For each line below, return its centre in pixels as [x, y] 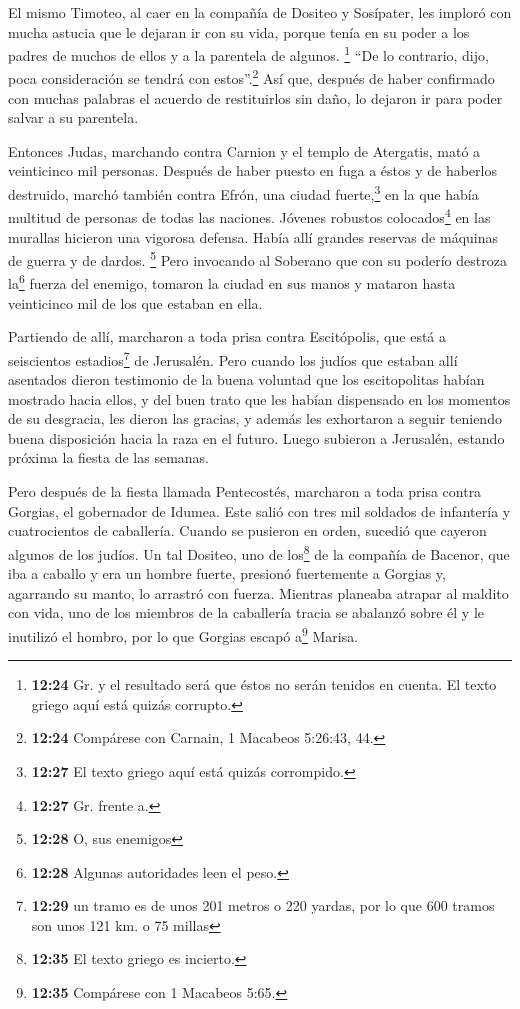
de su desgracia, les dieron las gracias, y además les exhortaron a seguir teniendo [255, 418]
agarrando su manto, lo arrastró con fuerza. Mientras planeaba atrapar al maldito [258, 592]
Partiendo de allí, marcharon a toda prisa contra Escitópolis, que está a [227, 336]
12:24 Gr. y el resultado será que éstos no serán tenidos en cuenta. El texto [264, 684]
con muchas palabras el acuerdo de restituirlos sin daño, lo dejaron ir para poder [255, 97]
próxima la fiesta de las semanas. [108, 457]
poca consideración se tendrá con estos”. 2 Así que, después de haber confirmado [251, 77]
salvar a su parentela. [73, 117]
